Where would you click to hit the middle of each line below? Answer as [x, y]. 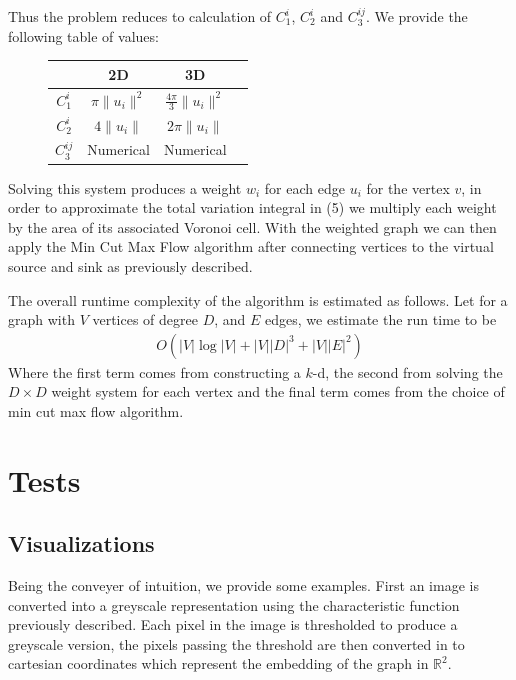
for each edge [304, 187]
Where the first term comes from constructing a [154, 371]
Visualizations [81, 543]
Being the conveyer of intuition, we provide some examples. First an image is [243, 585]
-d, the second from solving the [407, 371]
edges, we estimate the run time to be [381, 319]
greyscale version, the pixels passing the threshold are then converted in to [236, 643]
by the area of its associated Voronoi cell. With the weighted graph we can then [252, 226]
